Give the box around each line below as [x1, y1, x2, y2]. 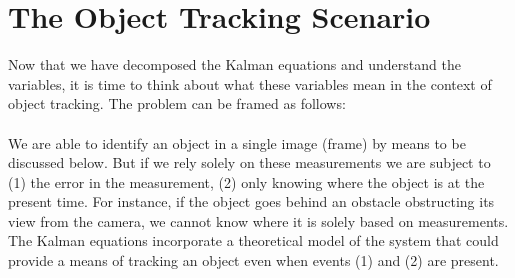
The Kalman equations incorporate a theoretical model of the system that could [8, 230, 499, 251]
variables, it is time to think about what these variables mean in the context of [8, 73, 492, 94]
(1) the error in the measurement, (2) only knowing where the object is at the [8, 171, 485, 192]
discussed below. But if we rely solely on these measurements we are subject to [8, 152, 491, 173]
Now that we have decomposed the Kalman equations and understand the [8, 54, 461, 75]
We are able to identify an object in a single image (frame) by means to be [8, 132, 466, 153]
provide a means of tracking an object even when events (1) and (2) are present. [8, 250, 499, 271]
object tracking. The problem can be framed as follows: [8, 93, 346, 114]
